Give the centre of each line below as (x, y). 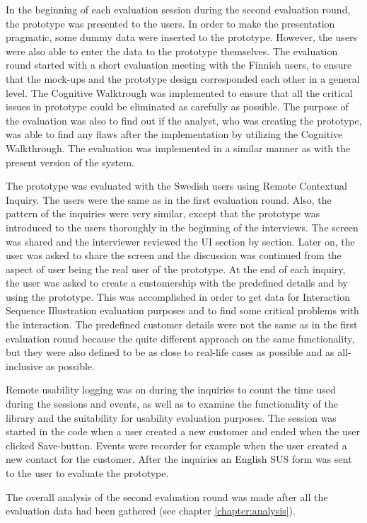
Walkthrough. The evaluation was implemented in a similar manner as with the (178, 148)
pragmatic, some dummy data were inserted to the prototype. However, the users (182, 37)
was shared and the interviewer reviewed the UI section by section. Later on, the (180, 241)
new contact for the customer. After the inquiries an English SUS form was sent (179, 459)
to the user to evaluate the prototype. (87, 473)
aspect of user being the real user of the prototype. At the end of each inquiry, (176, 269)
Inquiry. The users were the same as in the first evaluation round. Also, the (169, 199)
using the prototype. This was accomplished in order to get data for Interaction (178, 296)
